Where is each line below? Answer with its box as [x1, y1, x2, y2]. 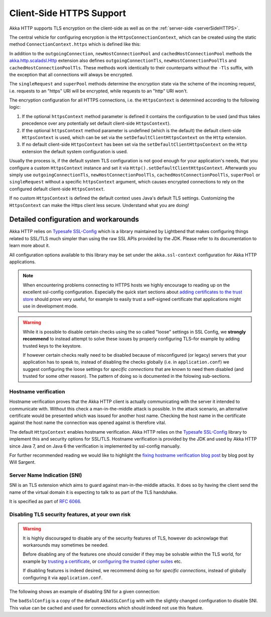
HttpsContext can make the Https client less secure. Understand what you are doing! [9, 202, 189, 208]
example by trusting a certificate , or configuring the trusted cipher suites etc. [23, 558, 182, 564]
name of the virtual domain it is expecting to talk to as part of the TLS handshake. [9, 489, 178, 495]
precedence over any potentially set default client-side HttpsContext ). [22, 121, 171, 127]
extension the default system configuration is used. [22, 148, 128, 154]
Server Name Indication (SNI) [9, 472, 82, 479]
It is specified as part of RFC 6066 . [9, 498, 82, 504]
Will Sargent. [9, 459, 36, 465]
